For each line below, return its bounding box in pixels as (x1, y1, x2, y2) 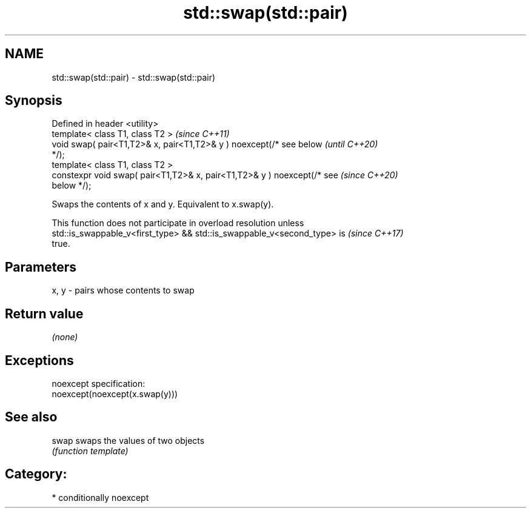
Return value (5, 306, 84, 321)
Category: (5, 466, 67, 482)
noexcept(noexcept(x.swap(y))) (52, 388, 178, 399)
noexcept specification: (52, 378, 145, 389)
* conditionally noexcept (52, 492, 149, 503)
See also (5, 409, 58, 425)
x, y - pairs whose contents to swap (52, 285, 195, 296)
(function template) (52, 445, 129, 456)
